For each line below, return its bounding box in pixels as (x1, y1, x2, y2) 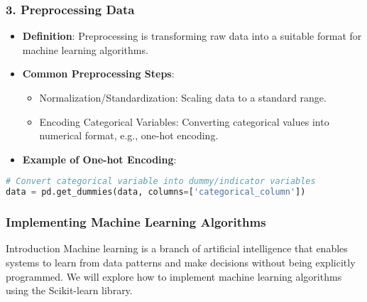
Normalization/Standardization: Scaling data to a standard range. (39, 90, 327, 104)
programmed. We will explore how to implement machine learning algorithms (6, 269, 342, 284)
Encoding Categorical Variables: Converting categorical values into (39, 114, 329, 129)
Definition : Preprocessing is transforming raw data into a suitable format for (22, 28, 362, 43)
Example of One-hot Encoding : (22, 151, 177, 166)
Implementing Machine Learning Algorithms (6, 213, 266, 231)
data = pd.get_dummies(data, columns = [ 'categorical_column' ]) (6, 187, 306, 198)
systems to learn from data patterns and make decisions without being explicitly (6, 254, 356, 269)
